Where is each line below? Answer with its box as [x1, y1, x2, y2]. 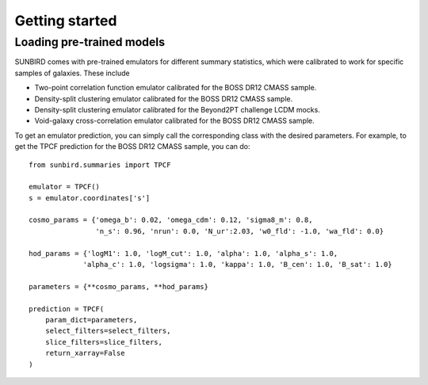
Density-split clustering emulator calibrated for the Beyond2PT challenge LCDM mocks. [34, 105, 320, 114]
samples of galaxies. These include [14, 68, 130, 78]
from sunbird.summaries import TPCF [29, 160, 171, 170]
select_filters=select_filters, [44, 326, 171, 336]
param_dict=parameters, [44, 315, 138, 324]
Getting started [14, 12, 117, 29]
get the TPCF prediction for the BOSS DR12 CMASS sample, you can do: [14, 142, 250, 151]
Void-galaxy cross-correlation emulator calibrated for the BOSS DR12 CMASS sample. [34, 116, 315, 126]
